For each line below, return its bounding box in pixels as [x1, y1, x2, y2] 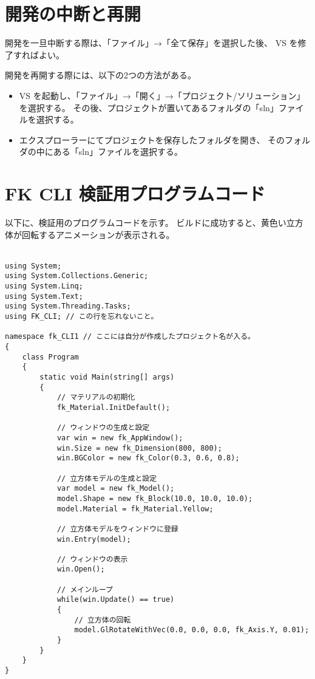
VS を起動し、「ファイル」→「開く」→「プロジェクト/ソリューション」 [19, 89, 305, 101]
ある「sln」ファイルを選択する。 [53, 145, 183, 158]
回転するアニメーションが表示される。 [21, 228, 175, 241]
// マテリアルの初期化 [56, 393, 135, 402]
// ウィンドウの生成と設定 [56, 423, 150, 432]
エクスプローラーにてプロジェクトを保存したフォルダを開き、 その [19, 133, 285, 146]
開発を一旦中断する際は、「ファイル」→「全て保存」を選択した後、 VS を [5, 36, 298, 49]
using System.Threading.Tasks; [5, 302, 131, 311]
